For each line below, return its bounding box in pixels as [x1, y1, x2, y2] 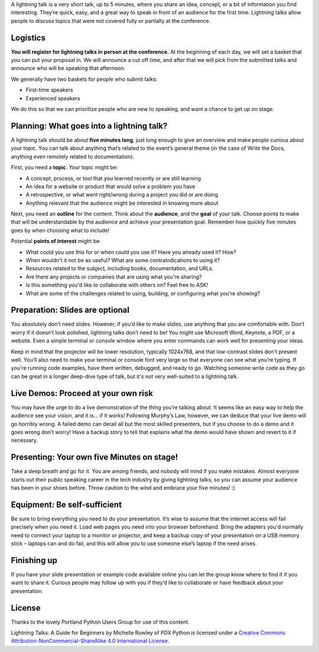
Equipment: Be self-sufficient [11, 499, 122, 510]
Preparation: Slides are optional [11, 305, 130, 315]
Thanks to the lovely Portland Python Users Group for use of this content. [11, 618, 190, 625]
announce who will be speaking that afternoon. [11, 65, 126, 72]
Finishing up [11, 555, 57, 565]
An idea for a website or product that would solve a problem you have [25, 183, 196, 190]
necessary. [11, 437, 38, 444]
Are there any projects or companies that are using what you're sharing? [25, 273, 202, 280]
